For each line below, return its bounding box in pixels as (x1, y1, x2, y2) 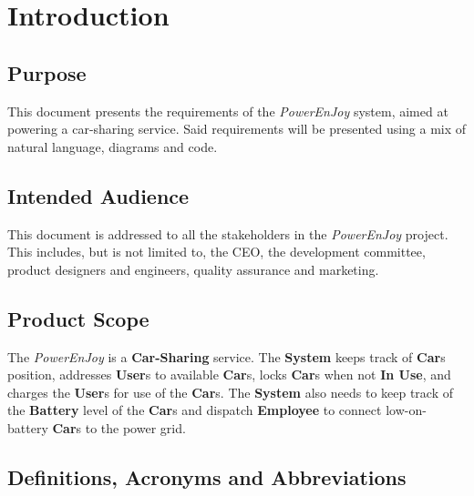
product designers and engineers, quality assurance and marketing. (7, 259, 379, 278)
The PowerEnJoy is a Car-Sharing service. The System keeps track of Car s (7, 347, 446, 366)
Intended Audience (7, 181, 190, 209)
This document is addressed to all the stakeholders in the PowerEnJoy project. (7, 224, 448, 243)
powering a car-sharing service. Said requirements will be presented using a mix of (7, 119, 467, 138)
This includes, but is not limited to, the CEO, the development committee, (7, 242, 426, 261)
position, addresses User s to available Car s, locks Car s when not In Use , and (7, 365, 451, 384)
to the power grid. (85, 418, 186, 437)
